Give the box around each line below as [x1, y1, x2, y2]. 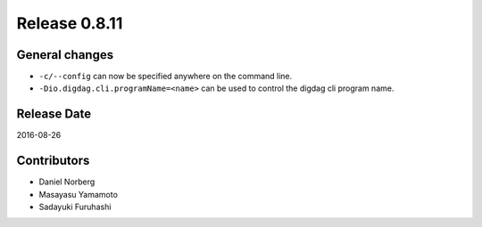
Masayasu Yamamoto [38, 189, 118, 199]
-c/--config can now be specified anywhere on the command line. [38, 71, 293, 82]
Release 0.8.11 [16, 13, 123, 33]
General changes [16, 47, 114, 62]
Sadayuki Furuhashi [38, 201, 112, 213]
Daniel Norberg [38, 176, 96, 187]
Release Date [16, 107, 92, 122]
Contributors [16, 153, 90, 168]
